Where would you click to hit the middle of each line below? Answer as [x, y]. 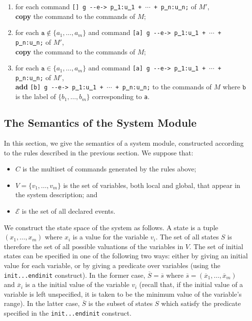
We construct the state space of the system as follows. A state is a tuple [111, 227]
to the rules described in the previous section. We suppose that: [99, 152]
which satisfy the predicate [201, 303]
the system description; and [56, 194]
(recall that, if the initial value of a [191, 284]
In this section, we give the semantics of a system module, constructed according [124, 143]
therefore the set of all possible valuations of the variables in [94, 246]
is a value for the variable [110, 237]
